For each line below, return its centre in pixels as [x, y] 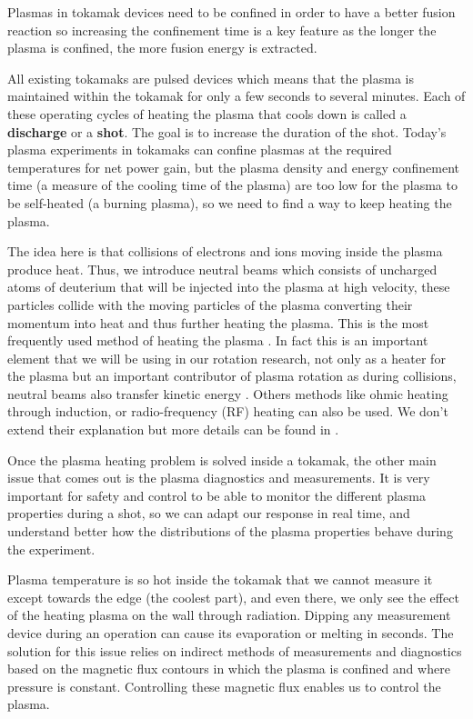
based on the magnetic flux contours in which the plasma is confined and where [229, 669]
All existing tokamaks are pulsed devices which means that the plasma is [211, 78]
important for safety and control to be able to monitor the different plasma [217, 495]
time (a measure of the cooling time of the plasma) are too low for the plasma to [232, 185]
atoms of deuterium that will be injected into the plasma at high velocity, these [229, 287]
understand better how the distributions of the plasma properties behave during [230, 531]
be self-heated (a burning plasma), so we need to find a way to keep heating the [230, 202]
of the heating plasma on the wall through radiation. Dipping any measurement [229, 615]
